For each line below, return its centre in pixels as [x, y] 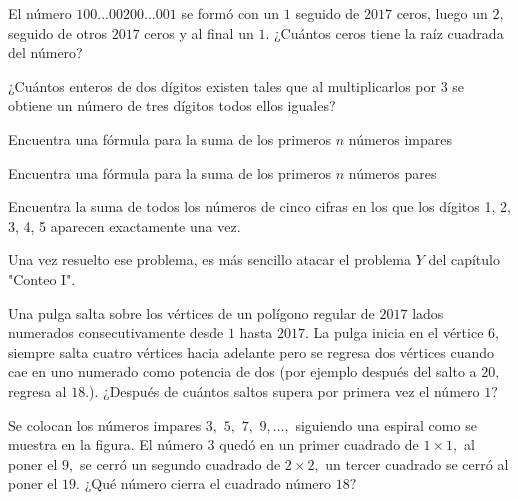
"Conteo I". [42, 278]
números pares [392, 172]
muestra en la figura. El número [105, 444]
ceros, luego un [442, 13]
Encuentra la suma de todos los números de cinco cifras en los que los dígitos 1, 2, [259, 206]
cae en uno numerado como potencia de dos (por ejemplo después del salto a [242, 371]
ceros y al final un [199, 32]
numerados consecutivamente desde [116, 332]
